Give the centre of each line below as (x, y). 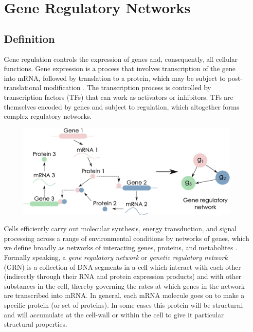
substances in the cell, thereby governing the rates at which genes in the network (124, 286)
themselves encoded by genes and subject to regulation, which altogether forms (122, 106)
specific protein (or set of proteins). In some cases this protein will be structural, (124, 304)
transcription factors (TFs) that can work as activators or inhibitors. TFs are (119, 97)
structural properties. (36, 324)
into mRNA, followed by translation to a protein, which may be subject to (115, 78)
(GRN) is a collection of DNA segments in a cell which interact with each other (123, 267)
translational (23, 87)
